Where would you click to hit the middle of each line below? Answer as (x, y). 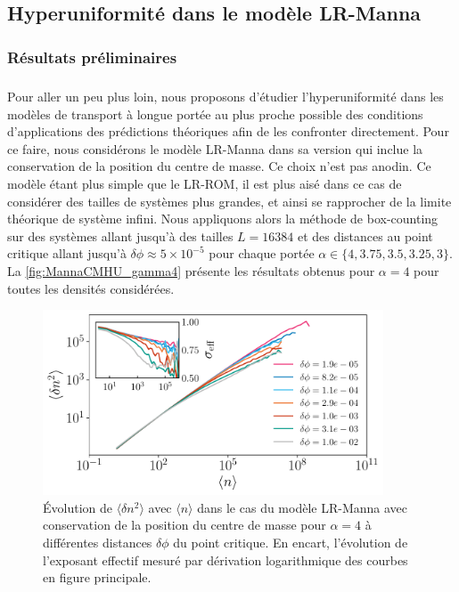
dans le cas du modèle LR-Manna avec (303, 507)
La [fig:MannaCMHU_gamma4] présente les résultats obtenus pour (191, 270)
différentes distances (98, 543)
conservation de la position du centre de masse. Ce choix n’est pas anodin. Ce (219, 166)
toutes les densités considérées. (91, 288)
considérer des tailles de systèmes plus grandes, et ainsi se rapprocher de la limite (229, 201)
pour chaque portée (262, 253)
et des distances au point (365, 235)
